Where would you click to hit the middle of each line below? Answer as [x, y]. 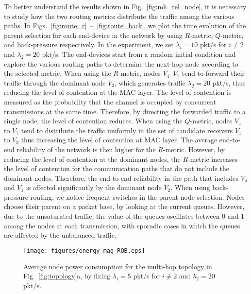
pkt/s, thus [229, 82]
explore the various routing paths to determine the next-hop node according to [121, 63]
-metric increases [213, 159]
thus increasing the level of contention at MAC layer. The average [119, 140]
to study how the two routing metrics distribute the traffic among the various [119, 16]
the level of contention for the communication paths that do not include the [117, 168]
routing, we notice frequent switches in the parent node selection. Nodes [137, 197]
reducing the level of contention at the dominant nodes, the [92, 159]
